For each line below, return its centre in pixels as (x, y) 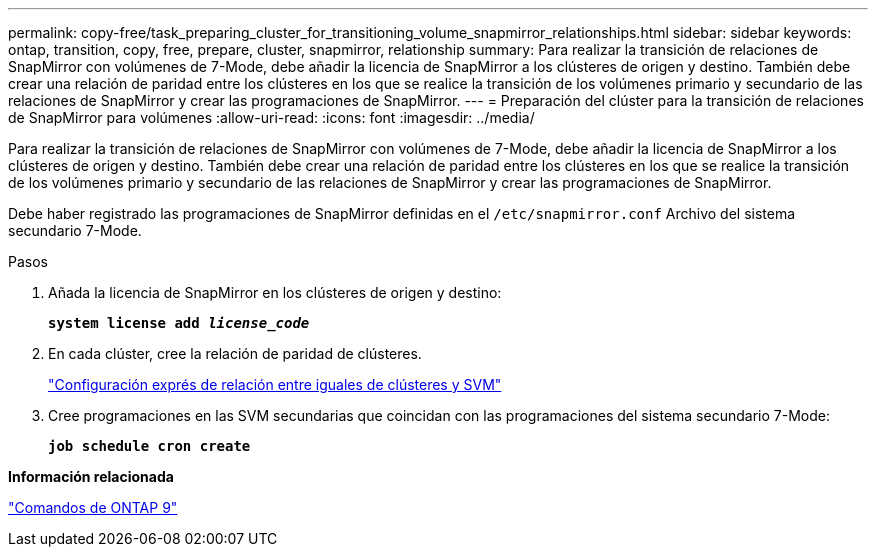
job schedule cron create (149, 446)
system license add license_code (179, 323)
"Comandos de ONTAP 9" (93, 507)
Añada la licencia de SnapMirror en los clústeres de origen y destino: (275, 292)
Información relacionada (91, 476)
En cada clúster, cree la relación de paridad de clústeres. (235, 353)
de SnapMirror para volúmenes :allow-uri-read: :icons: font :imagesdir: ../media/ (271, 117)
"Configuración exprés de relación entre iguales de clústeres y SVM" (275, 384)
